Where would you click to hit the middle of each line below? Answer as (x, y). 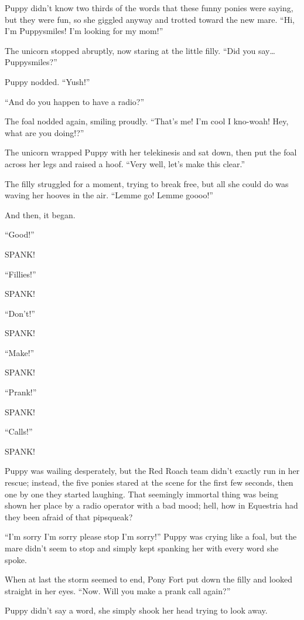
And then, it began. (40, 214)
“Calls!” (19, 431)
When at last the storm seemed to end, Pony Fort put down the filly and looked (149, 579)
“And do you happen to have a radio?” (75, 101)
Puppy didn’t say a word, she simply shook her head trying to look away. (136, 610)
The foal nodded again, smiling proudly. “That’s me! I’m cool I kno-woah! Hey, (147, 121)
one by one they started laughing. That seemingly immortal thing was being (141, 494)
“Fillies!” (21, 274)
